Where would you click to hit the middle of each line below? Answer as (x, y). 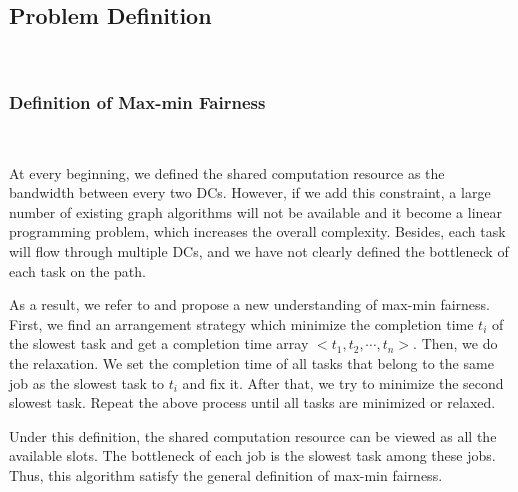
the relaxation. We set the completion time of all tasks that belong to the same (251, 362)
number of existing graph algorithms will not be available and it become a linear (256, 211)
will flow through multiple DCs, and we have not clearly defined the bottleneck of (259, 250)
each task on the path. (77, 270)
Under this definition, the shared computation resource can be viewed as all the (253, 435)
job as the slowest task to (87, 382)
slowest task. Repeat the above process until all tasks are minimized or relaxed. (252, 402)
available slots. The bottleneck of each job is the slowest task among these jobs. (252, 455)
